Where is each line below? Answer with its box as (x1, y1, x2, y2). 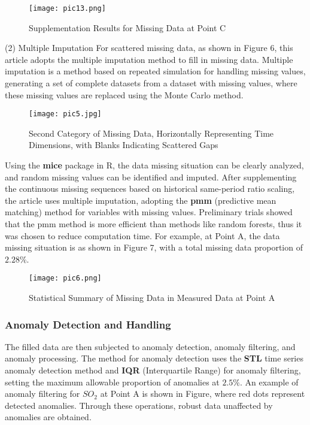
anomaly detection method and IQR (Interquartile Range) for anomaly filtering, (5, 364, 301, 376)
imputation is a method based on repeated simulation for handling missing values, (5, 65, 306, 77)
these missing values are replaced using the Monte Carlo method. (5, 88, 244, 101)
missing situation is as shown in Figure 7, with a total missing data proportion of (5, 241, 303, 254)
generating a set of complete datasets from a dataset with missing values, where (5, 77, 297, 89)
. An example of (240, 375, 299, 388)
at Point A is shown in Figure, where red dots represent (100, 387, 305, 400)
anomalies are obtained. (5, 411, 92, 423)
